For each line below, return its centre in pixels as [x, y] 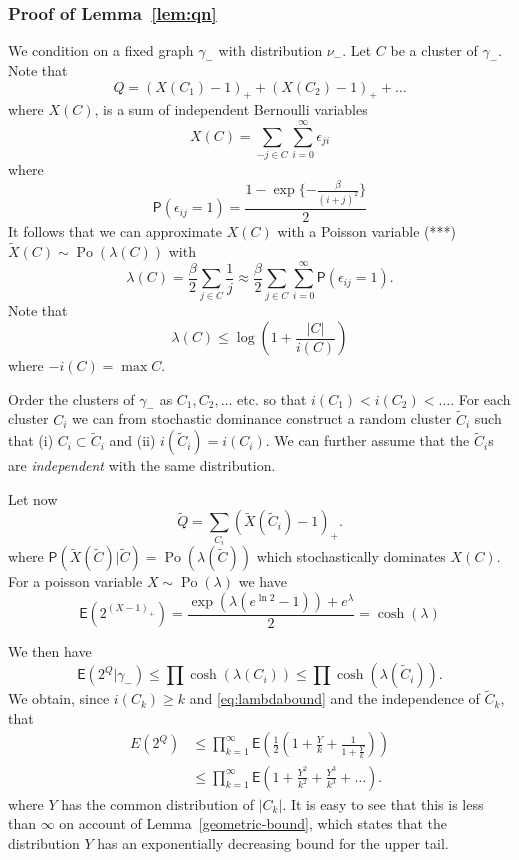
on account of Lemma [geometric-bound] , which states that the [253, 823]
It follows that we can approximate [115, 230]
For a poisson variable [75, 581]
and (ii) [132, 440]
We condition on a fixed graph [101, 50]
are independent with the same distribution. [142, 465]
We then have [50, 651]
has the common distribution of [157, 803]
